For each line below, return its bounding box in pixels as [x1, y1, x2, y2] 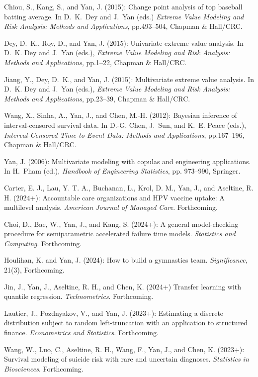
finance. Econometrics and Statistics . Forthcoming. [4, 327, 159, 338]
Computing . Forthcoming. [4, 238, 82, 248]
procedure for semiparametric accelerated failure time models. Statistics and [4, 228, 236, 239]
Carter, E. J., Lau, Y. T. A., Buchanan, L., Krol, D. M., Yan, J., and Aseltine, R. [4, 182, 254, 192]
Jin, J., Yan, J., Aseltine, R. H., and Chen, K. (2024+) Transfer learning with [4, 281, 242, 291]
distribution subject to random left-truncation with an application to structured [4, 317, 248, 328]
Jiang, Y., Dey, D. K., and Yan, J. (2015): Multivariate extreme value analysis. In [4, 74, 255, 84]
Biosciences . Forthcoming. [4, 363, 84, 374]
